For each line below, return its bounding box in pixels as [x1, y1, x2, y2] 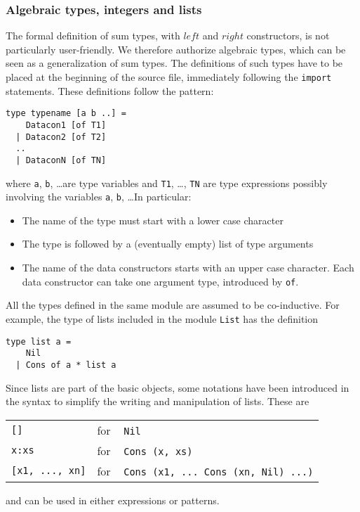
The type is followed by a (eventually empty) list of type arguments [22, 236, 314, 251]
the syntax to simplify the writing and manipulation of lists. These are [6, 394, 309, 409]
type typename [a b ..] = [6, 108, 126, 119]
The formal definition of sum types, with [6, 28, 180, 43]
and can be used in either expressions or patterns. [6, 492, 220, 507]
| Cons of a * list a [15, 359, 116, 370]
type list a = [6, 336, 72, 347]
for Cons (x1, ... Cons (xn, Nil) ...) [97, 462, 314, 479]
